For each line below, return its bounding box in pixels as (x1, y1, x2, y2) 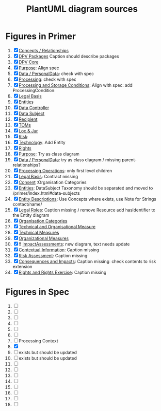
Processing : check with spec (18, 76, 77, 82)
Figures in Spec (5, 286, 69, 298)
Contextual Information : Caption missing (18, 247, 99, 253)
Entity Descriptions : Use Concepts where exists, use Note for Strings (18, 196, 157, 202)
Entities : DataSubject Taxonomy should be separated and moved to (18, 185, 153, 191)
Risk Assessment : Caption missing (18, 252, 88, 259)
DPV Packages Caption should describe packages (18, 53, 119, 59)
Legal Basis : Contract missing (18, 173, 78, 179)
